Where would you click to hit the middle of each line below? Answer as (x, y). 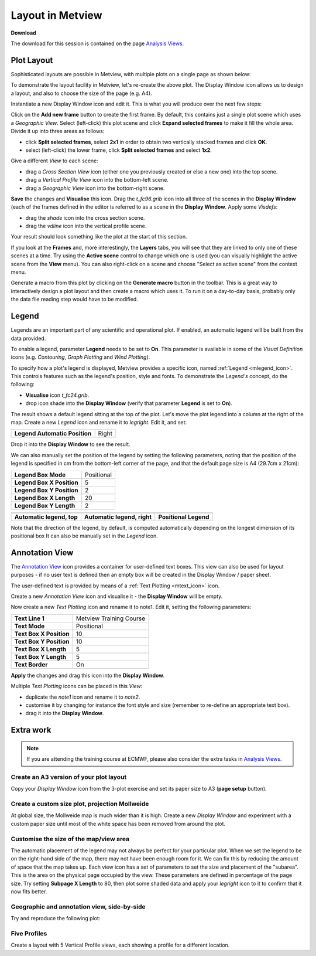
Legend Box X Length (45, 498)
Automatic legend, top (46, 517)
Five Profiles (29, 933)
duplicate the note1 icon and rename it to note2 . (83, 697)
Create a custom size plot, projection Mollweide (80, 804)
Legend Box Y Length (45, 505)
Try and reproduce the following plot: (56, 918)
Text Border (31, 664)
